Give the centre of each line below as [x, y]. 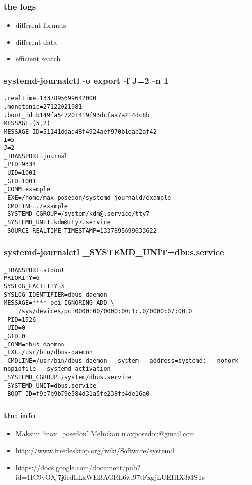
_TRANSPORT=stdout [34, 270]
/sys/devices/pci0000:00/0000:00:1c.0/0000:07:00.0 [105, 311]
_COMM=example [27, 189]
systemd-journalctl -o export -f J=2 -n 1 [86, 80]
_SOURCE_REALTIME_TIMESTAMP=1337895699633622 [80, 231]
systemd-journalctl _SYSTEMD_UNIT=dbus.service [114, 252]
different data [36, 41]
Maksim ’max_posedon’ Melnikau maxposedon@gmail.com [105, 434]
